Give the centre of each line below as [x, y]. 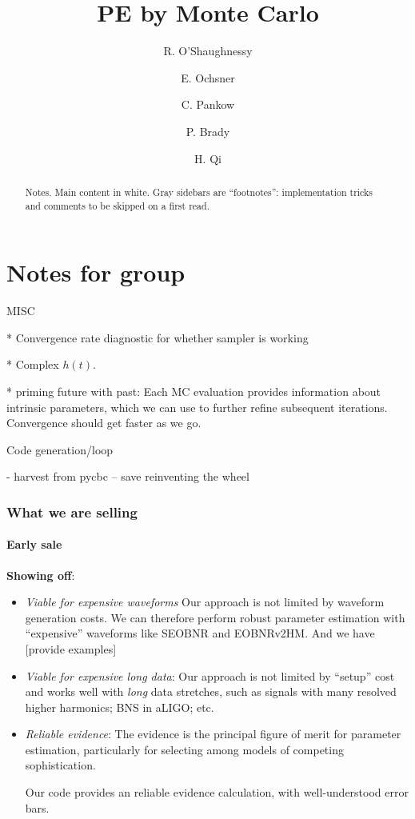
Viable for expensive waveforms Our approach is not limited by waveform [205, 602]
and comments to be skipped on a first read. [117, 205]
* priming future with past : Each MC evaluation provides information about [194, 391]
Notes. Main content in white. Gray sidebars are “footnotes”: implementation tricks [199, 192]
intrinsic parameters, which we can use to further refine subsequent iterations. [197, 407]
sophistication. [60, 765]
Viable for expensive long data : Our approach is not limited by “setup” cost [210, 675]
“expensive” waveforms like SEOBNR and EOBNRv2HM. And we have [200, 633]
